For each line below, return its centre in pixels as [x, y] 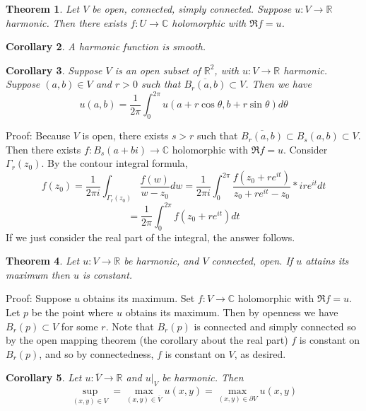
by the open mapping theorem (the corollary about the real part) [147, 340]
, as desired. [260, 353]
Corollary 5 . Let [44, 377]
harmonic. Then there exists [66, 22]
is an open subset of [158, 70]
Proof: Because [38, 135]
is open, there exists [125, 135]
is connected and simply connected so [275, 326]
